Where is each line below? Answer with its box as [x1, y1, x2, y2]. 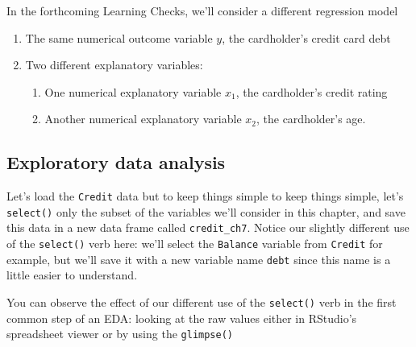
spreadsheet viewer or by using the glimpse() [6, 325, 233, 342]
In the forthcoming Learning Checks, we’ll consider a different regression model [6, 2, 398, 19]
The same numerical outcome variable [25, 29, 213, 46]
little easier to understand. [6, 266, 138, 283]
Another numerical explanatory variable [44, 110, 242, 127]
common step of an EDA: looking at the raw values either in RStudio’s [6, 309, 357, 326]
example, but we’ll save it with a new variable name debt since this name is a [6, 250, 391, 267]
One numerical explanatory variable [44, 83, 222, 100]
